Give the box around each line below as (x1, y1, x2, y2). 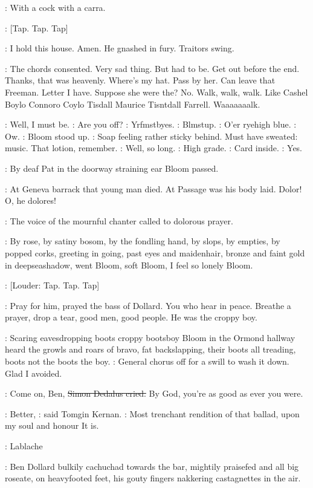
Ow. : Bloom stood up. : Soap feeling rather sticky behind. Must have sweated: (5, 129, 298, 142)
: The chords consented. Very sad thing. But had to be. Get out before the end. (5, 62, 300, 74)
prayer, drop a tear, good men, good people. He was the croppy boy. (5, 311, 257, 324)
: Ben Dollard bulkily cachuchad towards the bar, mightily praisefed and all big (5, 460, 299, 472)
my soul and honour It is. (5, 419, 99, 432)
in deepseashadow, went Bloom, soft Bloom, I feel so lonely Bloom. (5, 258, 253, 271)
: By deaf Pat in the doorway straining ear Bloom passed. (5, 161, 219, 174)
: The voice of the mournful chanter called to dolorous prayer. (5, 214, 233, 227)
